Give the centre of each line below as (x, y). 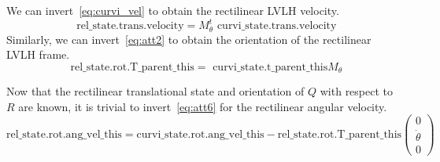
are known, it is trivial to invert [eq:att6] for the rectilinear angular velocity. (203, 106)
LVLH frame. (38, 54)
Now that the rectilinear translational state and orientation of (155, 91)
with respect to (357, 91)
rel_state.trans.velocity (130, 26)
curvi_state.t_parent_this (270, 67)
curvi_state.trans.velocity (277, 26)
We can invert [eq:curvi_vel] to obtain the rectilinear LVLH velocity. (173, 10)
